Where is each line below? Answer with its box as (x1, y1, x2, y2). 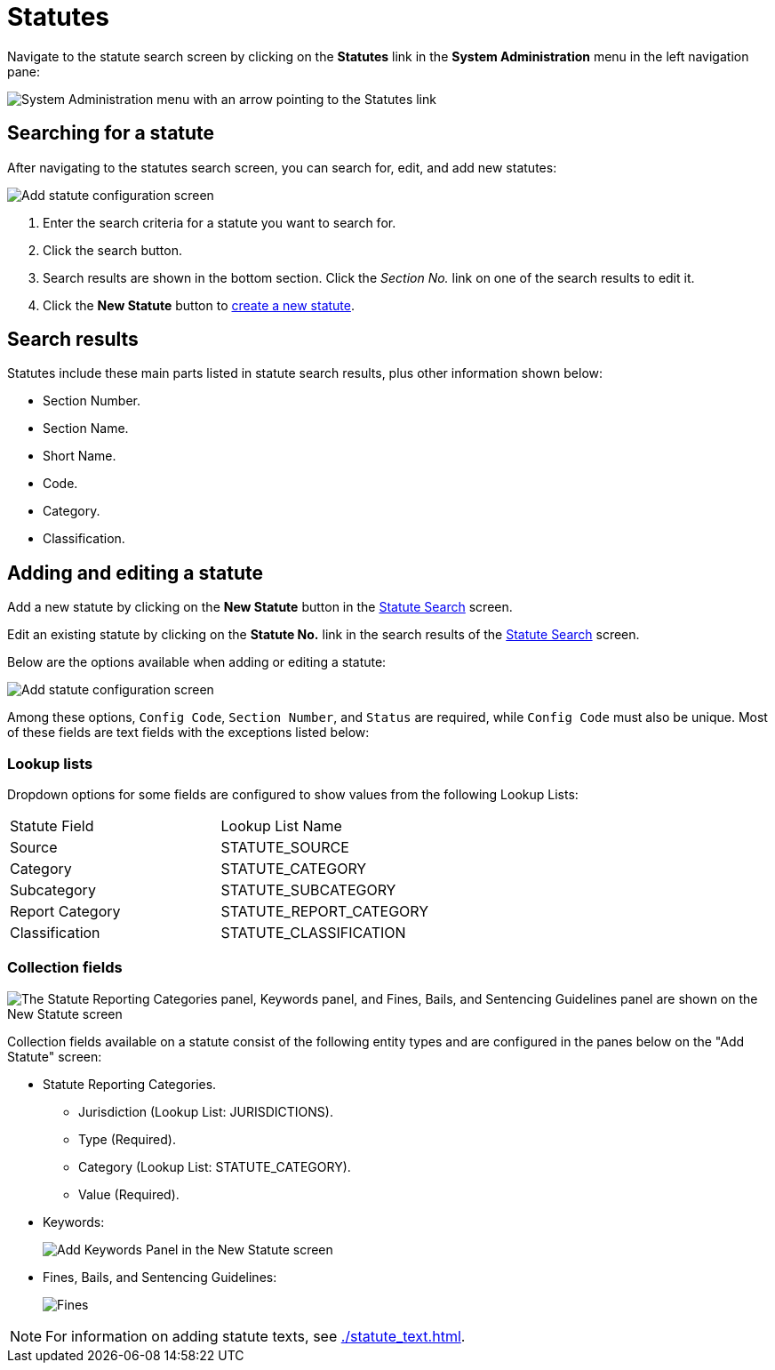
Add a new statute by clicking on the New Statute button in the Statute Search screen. (7, 599, 513, 615)
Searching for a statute (7, 122, 215, 145)
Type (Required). (78, 1131, 176, 1147)
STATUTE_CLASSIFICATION (220, 924, 406, 942)
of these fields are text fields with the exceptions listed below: (7, 725, 370, 741)
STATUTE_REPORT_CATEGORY (220, 902, 429, 921)
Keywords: (43, 1214, 105, 1230)
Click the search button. (43, 242, 182, 258)
